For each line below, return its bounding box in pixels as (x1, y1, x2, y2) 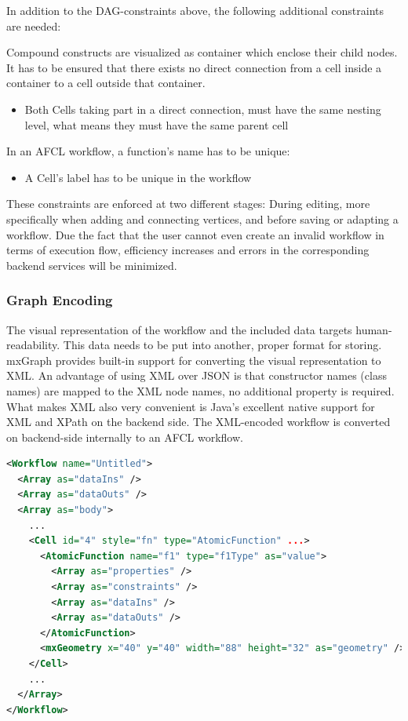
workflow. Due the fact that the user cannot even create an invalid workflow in (6, 226, 384, 242)
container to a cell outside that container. (6, 75, 206, 91)
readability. (6, 337, 60, 353)
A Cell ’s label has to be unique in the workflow (24, 169, 252, 185)
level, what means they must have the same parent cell (24, 116, 289, 133)
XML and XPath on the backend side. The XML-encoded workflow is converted (6, 413, 391, 430)
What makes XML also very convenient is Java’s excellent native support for (6, 398, 375, 414)
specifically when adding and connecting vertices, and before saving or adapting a (6, 210, 399, 227)
